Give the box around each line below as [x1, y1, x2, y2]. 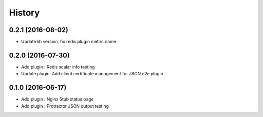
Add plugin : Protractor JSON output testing [21, 103, 109, 109]
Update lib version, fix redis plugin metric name [21, 39, 116, 45]
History [9, 7, 40, 18]
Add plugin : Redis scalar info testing [21, 64, 95, 70]
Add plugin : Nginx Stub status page [21, 96, 94, 102]
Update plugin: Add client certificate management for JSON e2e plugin [21, 71, 163, 77]
